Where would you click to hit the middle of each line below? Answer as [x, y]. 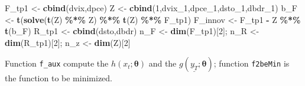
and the [163, 63]
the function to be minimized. [59, 78]
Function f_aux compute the [57, 63]
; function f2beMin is [252, 63]
